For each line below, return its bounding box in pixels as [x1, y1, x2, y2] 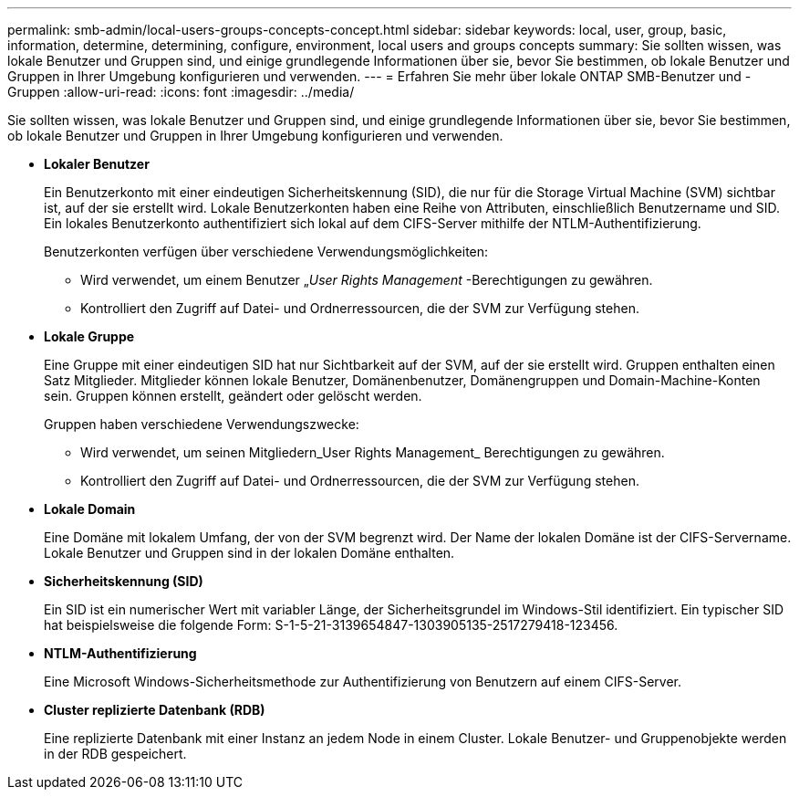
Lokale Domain [44, 501, 136, 517]
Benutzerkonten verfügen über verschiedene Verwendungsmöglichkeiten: [44, 244, 489, 259]
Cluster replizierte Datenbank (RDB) [44, 702, 265, 718]
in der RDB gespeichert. [44, 746, 187, 761]
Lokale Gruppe [44, 329, 135, 344]
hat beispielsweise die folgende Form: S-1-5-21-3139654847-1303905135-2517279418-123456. [44, 617, 618, 633]
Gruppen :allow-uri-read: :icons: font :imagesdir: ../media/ [7, 84, 355, 100]
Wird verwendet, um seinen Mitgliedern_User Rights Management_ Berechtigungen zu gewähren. [80, 445, 665, 460]
